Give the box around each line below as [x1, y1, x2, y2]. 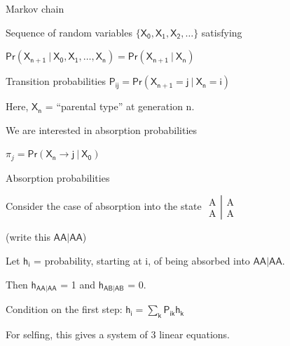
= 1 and [60, 277, 95, 291]
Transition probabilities [6, 74, 106, 88]
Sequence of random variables [6, 25, 132, 39]
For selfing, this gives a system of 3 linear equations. [6, 326, 230, 341]
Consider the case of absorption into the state [6, 199, 202, 213]
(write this [6, 229, 50, 244]
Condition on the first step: [6, 302, 123, 317]
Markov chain [6, 1, 64, 15]
